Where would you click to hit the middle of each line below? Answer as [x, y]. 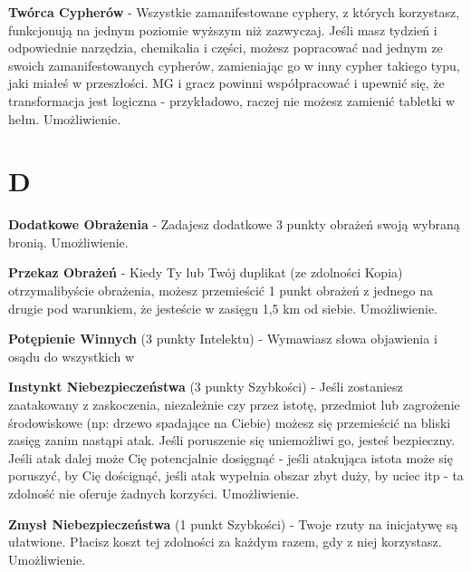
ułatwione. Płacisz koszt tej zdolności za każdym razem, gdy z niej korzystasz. [225, 542]
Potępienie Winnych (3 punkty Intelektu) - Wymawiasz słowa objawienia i [223, 339]
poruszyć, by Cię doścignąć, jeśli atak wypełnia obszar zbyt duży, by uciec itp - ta [236, 475]
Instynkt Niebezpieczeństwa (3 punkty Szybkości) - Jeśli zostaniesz [206, 387]
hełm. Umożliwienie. [65, 118]
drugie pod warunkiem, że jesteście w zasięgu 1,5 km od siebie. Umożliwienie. [223, 308]
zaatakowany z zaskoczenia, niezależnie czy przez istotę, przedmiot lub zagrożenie [234, 405]
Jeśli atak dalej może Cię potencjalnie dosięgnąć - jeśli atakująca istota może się [231, 457]
